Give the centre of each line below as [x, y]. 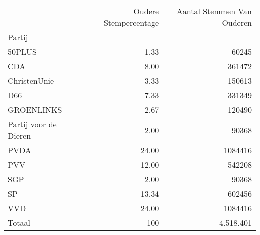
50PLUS [22, 52]
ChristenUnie [31, 81]
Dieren [20, 136]
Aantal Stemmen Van [214, 11]
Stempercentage [131, 23]
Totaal [19, 223]
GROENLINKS [35, 110]
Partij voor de [32, 124]
